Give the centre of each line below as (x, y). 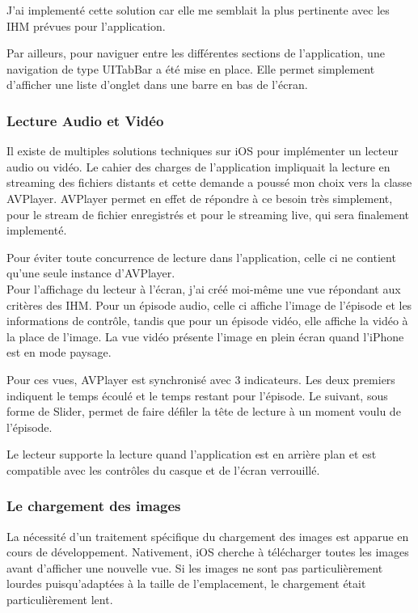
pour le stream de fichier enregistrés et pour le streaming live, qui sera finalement (208, 214)
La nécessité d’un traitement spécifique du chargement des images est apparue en (208, 536)
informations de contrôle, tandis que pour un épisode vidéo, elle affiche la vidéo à (207, 321)
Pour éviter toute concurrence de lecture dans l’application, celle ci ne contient (201, 257)
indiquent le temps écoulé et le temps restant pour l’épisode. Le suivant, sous (197, 395)
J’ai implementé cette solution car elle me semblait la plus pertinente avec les (198, 10)
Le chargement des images (94, 506)
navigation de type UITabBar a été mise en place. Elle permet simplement (191, 68)
